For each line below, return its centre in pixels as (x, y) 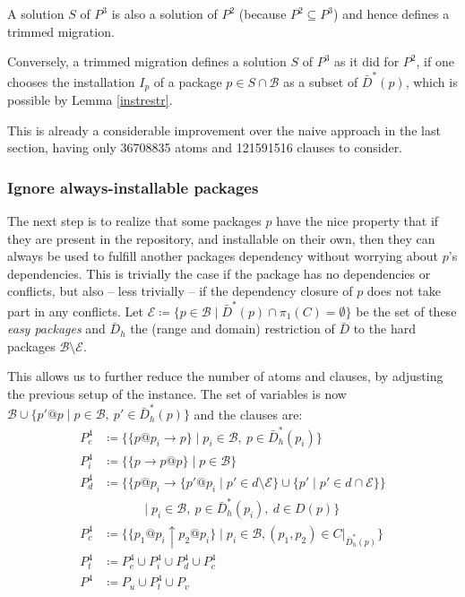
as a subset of (321, 81)
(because (263, 13)
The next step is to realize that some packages (134, 220)
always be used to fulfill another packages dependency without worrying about (223, 256)
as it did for (367, 61)
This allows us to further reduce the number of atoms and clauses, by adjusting (225, 376)
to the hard (384, 329)
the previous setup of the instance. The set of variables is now (177, 394)
